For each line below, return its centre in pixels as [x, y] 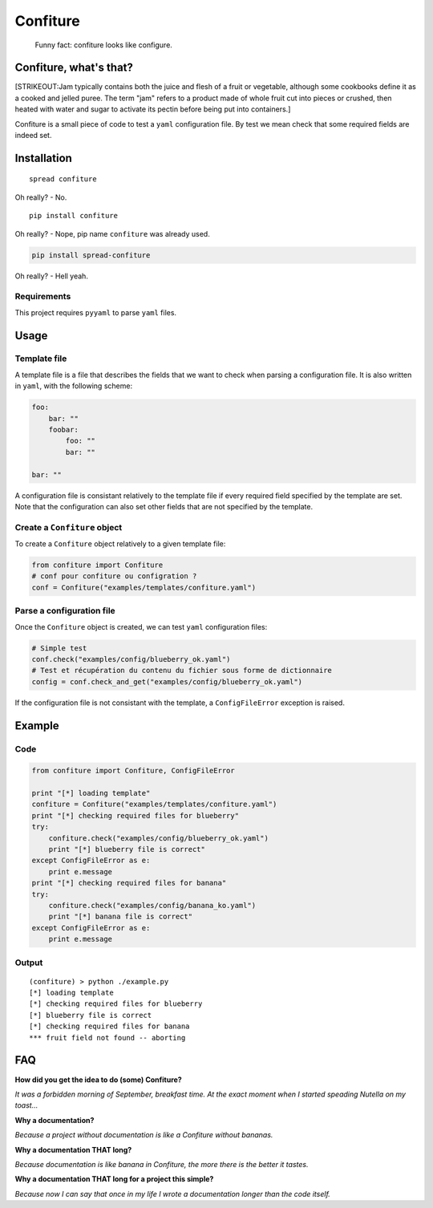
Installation [43, 158]
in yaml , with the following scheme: [73, 386]
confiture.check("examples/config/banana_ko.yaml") [152, 905]
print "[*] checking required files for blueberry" [136, 815]
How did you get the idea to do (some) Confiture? [98, 1080]
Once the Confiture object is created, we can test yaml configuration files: [141, 626]
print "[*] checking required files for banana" [129, 883]
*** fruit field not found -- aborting [107, 1038]
